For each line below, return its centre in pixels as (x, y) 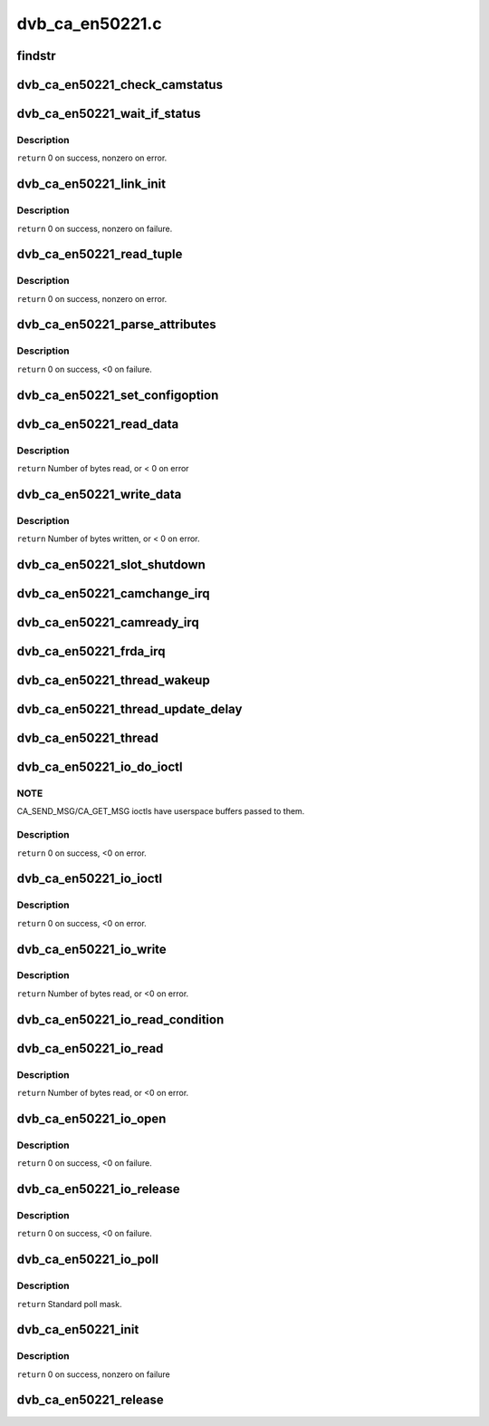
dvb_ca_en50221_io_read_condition (120, 1019)
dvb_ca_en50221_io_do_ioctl (100, 767)
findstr (36, 56)
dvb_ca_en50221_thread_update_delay (129, 709)
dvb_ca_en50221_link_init (91, 184)
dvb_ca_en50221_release (90, 1400)
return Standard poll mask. (69, 1304)
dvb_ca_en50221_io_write (91, 949)
